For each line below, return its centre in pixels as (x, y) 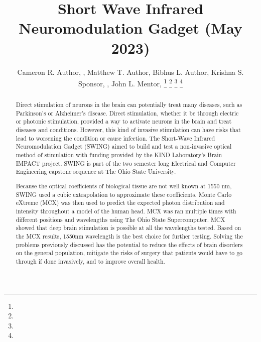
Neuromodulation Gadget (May (130, 28)
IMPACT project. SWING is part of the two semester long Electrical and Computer (126, 163)
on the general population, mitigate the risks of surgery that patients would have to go (129, 253)
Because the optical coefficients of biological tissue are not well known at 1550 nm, (124, 186)
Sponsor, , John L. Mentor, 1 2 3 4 (130, 83)
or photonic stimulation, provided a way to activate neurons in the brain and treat (124, 121)
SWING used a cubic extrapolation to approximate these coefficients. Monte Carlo (124, 194)
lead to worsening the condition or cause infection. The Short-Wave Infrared (115, 138)
